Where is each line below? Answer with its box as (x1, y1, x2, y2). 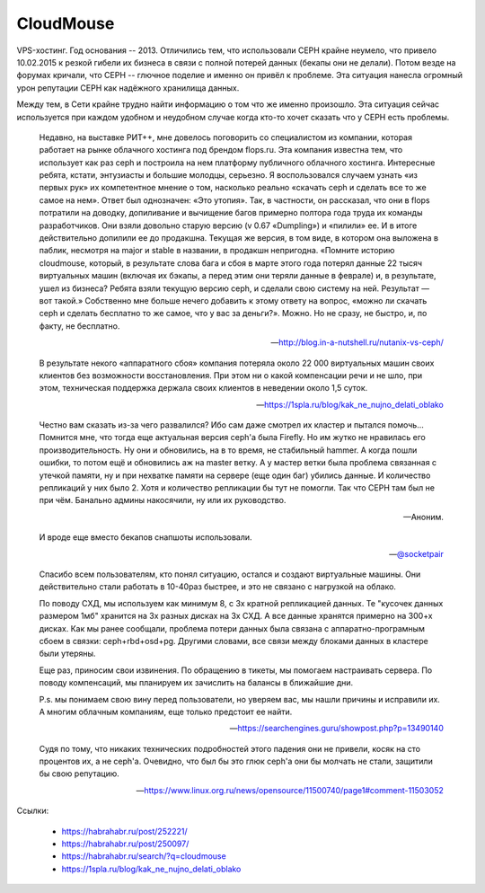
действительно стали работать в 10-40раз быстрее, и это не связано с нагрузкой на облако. (39, 581, 397, 592)
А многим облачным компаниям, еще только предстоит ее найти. (39, 706, 293, 717)
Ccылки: (16, 805, 49, 817)
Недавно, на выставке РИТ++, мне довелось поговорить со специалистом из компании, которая (39, 131, 413, 143)
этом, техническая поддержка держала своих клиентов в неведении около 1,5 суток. (39, 383, 368, 393)
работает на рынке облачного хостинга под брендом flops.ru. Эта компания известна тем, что (39, 145, 403, 155)
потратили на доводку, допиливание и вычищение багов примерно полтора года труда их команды (39, 208, 423, 218)
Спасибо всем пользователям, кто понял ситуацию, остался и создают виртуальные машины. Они (39, 569, 421, 579)
